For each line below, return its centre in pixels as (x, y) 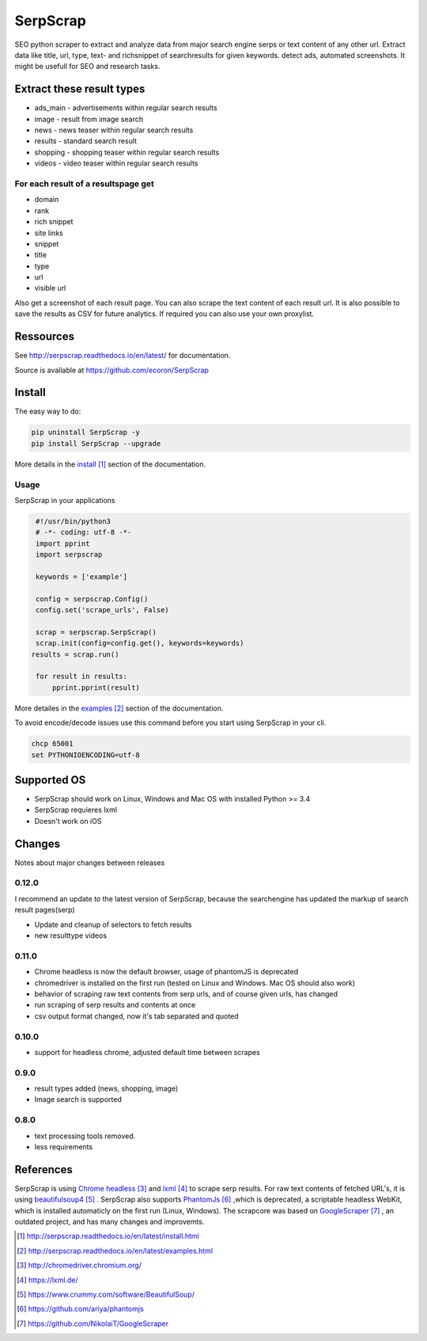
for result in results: (82, 676)
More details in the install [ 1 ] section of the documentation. (110, 464)
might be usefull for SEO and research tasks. (87, 67)
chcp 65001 (52, 744)
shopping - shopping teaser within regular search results (127, 152)
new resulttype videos (70, 935)
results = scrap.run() (75, 654)
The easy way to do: (48, 411)
